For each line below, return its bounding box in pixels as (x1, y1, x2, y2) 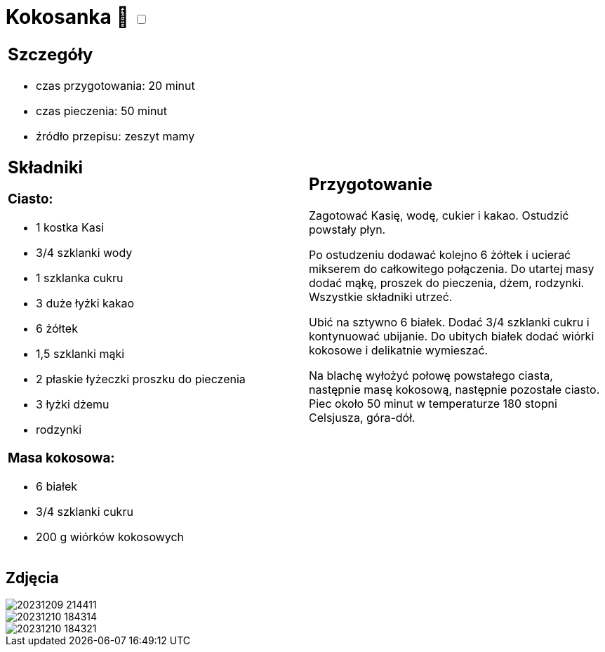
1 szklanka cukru (36, 271, 124, 286)
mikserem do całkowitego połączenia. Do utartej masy (309, 262, 594, 277)
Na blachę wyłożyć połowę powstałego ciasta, (309, 368, 553, 383)
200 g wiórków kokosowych (36, 529, 185, 544)
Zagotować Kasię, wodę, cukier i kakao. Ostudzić (309, 208, 569, 223)
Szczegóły (8, 44, 93, 65)
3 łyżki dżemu (36, 397, 109, 412)
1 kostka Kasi (36, 220, 105, 235)
